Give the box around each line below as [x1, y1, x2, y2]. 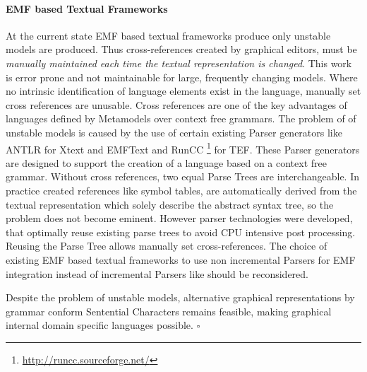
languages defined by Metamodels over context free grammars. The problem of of [6, 111, 356, 126]
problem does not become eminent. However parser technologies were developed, [6, 211, 353, 226]
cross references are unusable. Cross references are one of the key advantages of [6, 97, 347, 112]
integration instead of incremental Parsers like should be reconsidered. [6, 266, 308, 281]
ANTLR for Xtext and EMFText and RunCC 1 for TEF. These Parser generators [6, 139, 360, 156]
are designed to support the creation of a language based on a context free [6, 155, 327, 170]
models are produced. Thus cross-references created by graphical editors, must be [6, 42, 357, 57]
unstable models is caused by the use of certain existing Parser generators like [6, 124, 342, 139]
